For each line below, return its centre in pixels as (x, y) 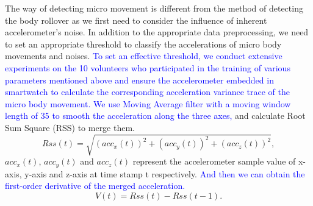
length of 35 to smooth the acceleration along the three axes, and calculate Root (155, 115)
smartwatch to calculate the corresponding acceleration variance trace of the (148, 92)
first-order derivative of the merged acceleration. (95, 186)
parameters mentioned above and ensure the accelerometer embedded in (139, 80)
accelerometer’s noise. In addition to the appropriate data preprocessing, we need (157, 32)
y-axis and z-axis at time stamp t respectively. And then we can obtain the (165, 173)
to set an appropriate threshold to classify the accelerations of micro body (143, 44)
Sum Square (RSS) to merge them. (70, 127)
